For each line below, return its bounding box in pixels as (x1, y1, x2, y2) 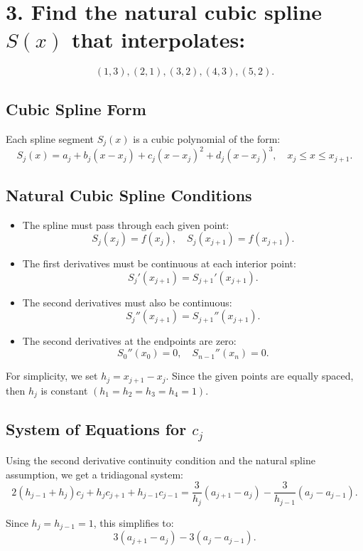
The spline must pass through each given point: (22, 217, 229, 232)
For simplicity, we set (6, 368, 98, 383)
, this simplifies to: (93, 515, 174, 530)
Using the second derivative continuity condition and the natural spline (6, 452, 315, 467)
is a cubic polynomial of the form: (133, 131, 281, 146)
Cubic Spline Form (6, 97, 146, 119)
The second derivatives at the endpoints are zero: (22, 333, 237, 348)
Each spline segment (6, 131, 94, 146)
